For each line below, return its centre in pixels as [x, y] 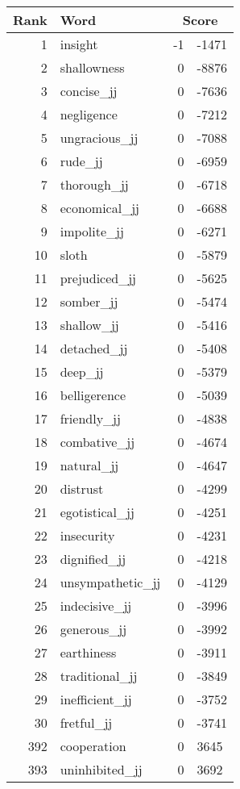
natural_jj [89, 465]
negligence [89, 114]
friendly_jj [90, 418]
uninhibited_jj [101, 769]
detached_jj [94, 348]
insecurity [87, 535]
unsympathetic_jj [110, 582]
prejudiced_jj [98, 278]
